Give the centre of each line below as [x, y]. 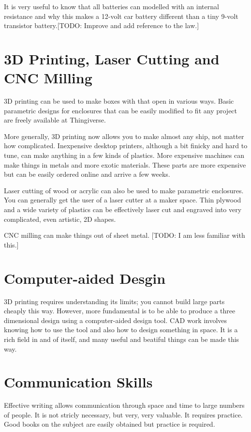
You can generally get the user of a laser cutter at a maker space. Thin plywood [123, 200]
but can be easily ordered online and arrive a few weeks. [87, 174]
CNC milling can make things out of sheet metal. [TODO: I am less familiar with [125, 235]
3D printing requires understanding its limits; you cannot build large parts [114, 301]
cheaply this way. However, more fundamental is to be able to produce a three [120, 311]
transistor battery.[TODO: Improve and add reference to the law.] [102, 25]
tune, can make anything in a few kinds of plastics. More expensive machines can [124, 155]
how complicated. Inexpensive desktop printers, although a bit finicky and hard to [126, 146]
